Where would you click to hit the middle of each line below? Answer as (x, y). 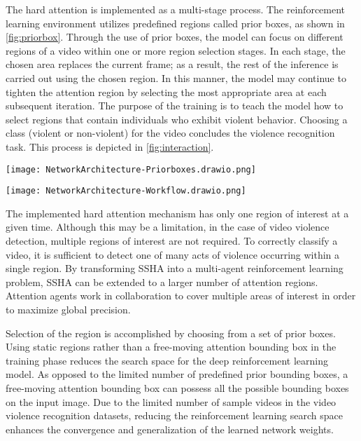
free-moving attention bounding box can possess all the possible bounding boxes (177, 387)
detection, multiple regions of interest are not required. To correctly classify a (172, 241)
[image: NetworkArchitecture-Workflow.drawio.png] (126, 191)
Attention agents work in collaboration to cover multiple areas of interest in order (181, 296)
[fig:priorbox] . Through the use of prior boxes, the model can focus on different (175, 37)
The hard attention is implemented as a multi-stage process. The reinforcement (176, 9)
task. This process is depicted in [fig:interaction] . (110, 146)
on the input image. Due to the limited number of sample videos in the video (171, 401)
